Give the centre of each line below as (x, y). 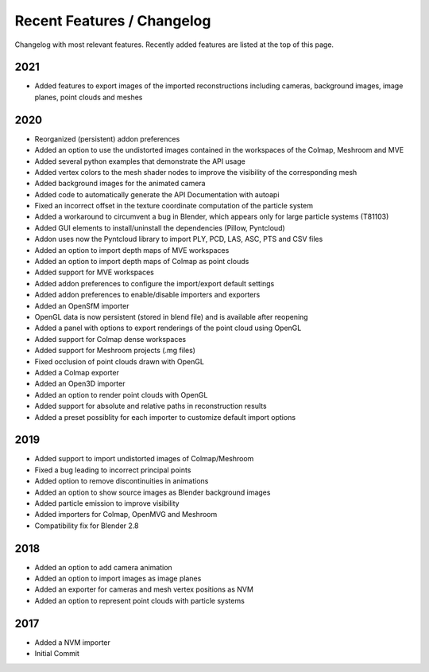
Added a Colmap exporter (77, 372)
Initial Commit (57, 654)
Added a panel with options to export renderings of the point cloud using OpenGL (168, 328)
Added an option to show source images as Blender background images (153, 492)
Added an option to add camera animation (103, 567)
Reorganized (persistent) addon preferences (107, 138)
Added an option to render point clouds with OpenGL (121, 394)
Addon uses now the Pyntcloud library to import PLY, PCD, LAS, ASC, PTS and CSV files (179, 239)
